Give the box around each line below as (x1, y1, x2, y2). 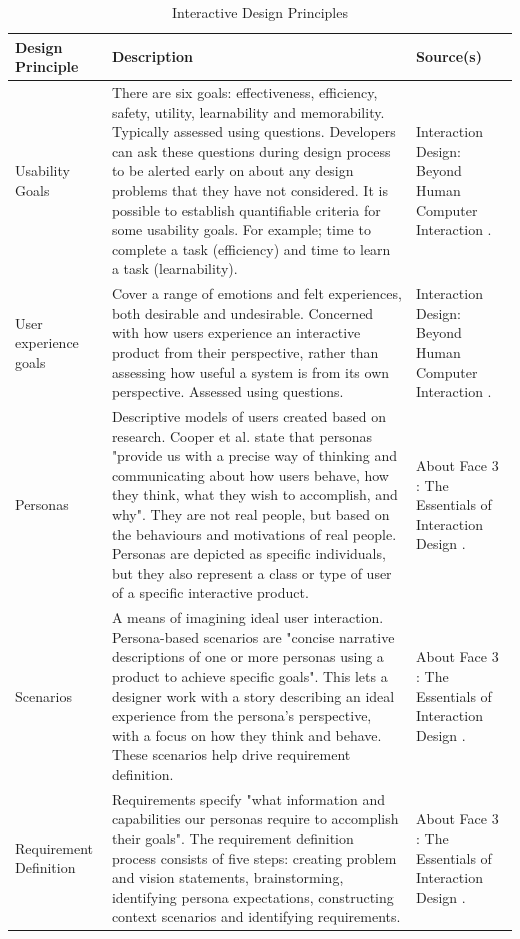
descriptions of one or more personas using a (111, 646, 384, 667)
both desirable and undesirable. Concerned (111, 302, 374, 323)
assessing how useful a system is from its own (111, 361, 390, 382)
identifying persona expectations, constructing (111, 886, 394, 907)
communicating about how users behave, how (111, 464, 389, 485)
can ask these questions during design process (111, 140, 391, 161)
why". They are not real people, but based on (111, 504, 390, 524)
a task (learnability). (111, 258, 238, 279)
